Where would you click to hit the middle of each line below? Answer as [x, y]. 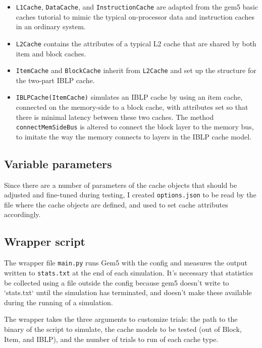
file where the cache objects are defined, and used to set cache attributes [116, 204]
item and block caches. [51, 53]
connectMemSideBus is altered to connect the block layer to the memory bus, [135, 127]
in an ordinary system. [51, 26]
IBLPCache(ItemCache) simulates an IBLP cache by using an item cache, [129, 97]
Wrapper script [45, 241]
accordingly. [22, 214]
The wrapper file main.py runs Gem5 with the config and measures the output [126, 263]
